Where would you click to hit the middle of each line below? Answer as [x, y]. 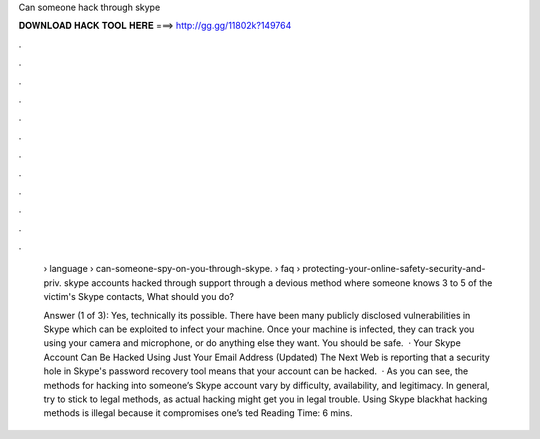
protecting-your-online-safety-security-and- [393, 269]
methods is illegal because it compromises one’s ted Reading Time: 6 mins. [198, 413]
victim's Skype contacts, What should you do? [139, 297]
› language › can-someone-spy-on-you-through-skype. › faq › [172, 269]
